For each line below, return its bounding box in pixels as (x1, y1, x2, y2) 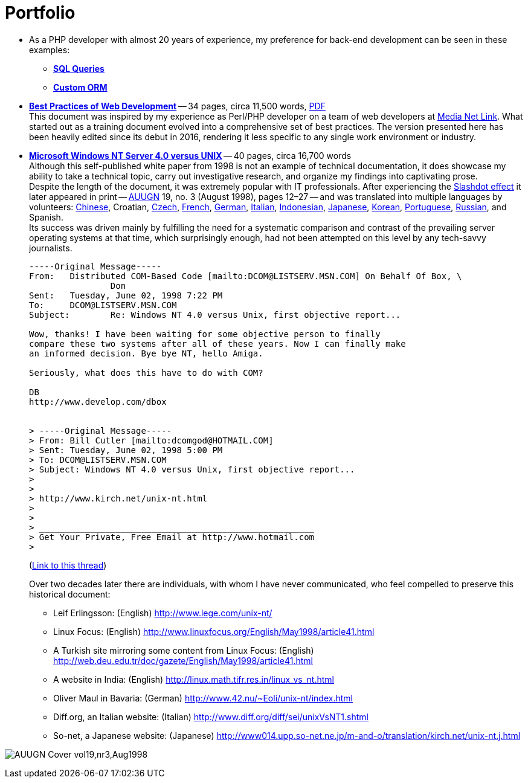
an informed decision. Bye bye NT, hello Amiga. (29, 348, 263, 358)
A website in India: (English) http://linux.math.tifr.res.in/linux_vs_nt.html (53, 674, 334, 685)
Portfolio (5, 2, 76, 23)
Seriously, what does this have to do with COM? (29, 367, 263, 378)
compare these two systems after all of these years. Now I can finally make (29, 338, 406, 349)
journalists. (29, 242, 72, 253)
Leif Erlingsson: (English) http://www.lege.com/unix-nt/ (53, 607, 272, 618)
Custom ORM (53, 82, 108, 92)
